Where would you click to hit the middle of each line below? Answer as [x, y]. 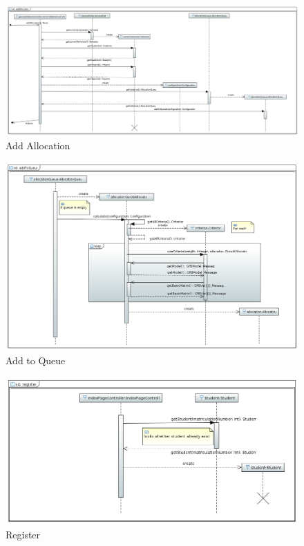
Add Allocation [38, 145]
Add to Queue [36, 360]
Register [23, 534]
